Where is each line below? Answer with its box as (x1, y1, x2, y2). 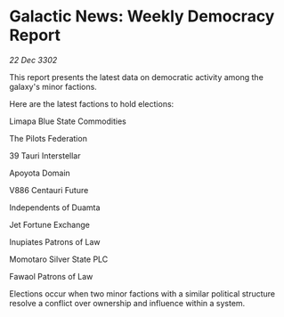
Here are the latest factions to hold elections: (9, 98, 174, 109)
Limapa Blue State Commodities (9, 116, 126, 126)
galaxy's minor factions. (9, 81, 98, 92)
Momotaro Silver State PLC (9, 254, 109, 264)
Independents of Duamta (9, 202, 101, 213)
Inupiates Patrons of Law (9, 236, 101, 247)
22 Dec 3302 (9, 54, 58, 65)
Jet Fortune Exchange (9, 219, 91, 230)
